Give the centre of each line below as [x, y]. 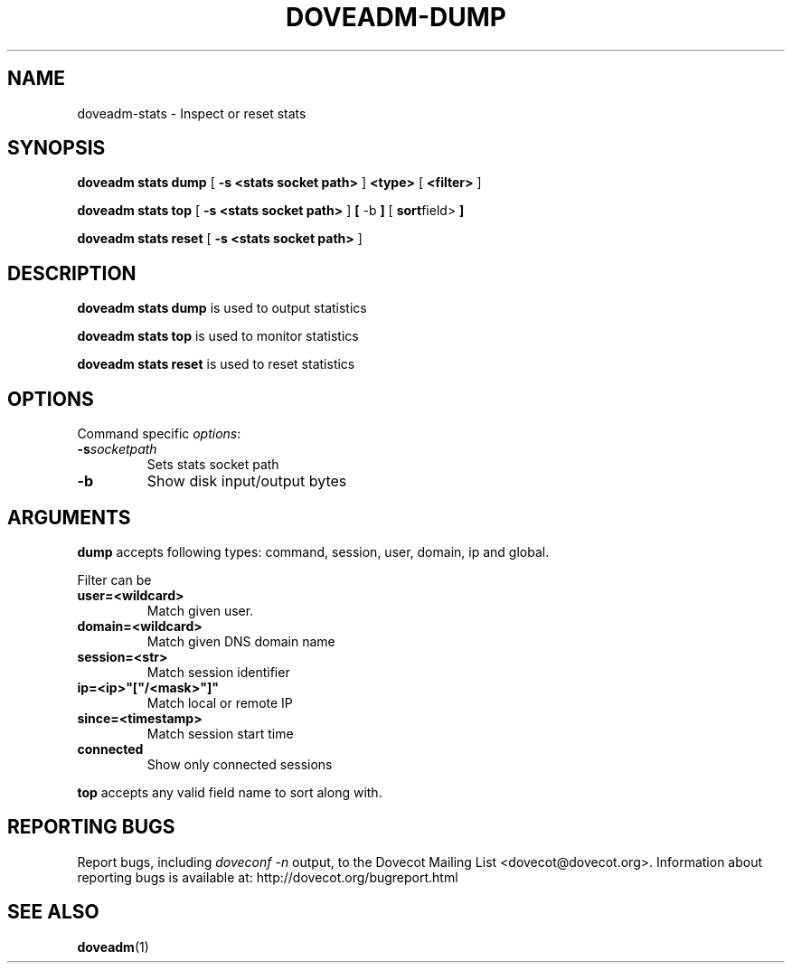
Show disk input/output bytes [247, 481]
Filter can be [114, 579]
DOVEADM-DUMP [396, 17]
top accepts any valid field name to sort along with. [230, 792]
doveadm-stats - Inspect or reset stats [192, 113]
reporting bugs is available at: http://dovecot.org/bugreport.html [268, 877]
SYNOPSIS [57, 148]
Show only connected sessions [240, 764]
